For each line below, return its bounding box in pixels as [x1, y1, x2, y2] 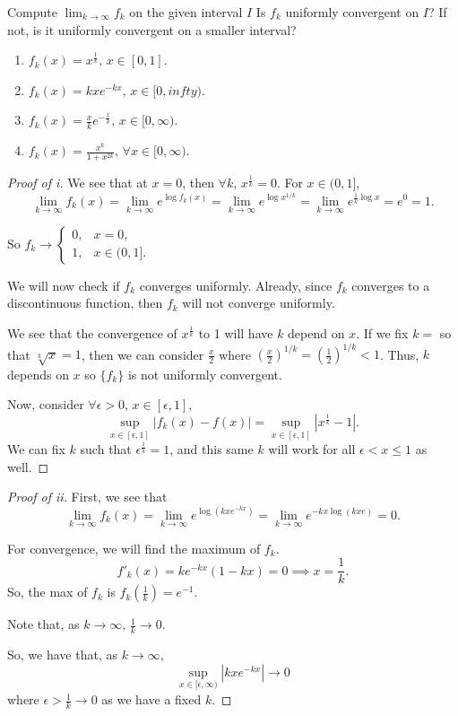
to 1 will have [198, 323, 273, 342]
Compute [7, 3, 57, 21]
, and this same [169, 440, 254, 458]
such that [80, 440, 132, 458]
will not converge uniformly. [182, 293, 335, 312]
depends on [7, 364, 69, 383]
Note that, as [7, 615, 80, 633]
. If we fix [356, 323, 409, 342]
